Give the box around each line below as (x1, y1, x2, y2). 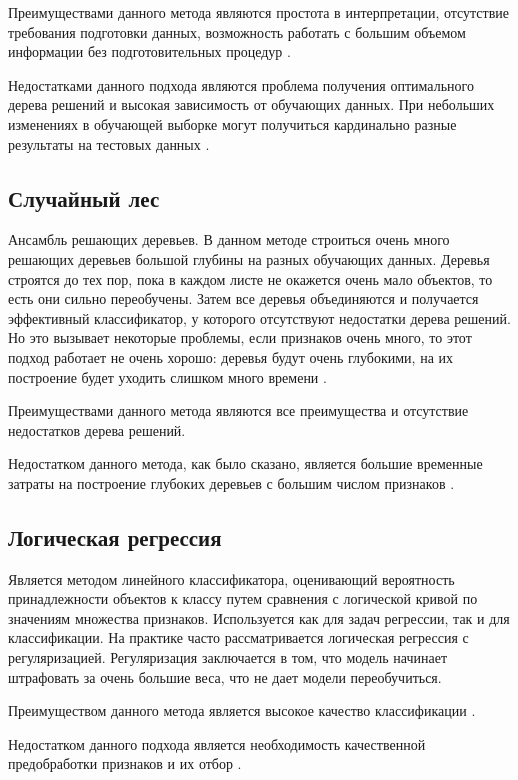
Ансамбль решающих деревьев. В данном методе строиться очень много (8, 229, 450, 250)
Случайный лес (8, 182, 160, 213)
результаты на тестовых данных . (8, 133, 210, 154)
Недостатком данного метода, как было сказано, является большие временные (8, 453, 483, 474)
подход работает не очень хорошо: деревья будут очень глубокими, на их (8, 346, 454, 367)
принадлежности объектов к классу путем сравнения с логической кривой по (8, 588, 478, 609)
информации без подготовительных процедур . (8, 41, 291, 62)
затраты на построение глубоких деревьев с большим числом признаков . (8, 472, 455, 493)
